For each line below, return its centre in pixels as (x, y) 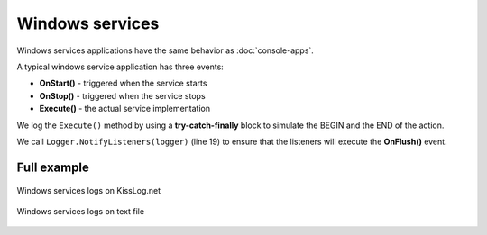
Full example (53, 167)
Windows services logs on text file (80, 211)
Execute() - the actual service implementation (125, 109)
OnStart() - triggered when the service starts (123, 83)
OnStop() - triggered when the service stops (123, 95)
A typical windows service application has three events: (120, 67)
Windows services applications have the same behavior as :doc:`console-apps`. (165, 50)
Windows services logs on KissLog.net (89, 191)
